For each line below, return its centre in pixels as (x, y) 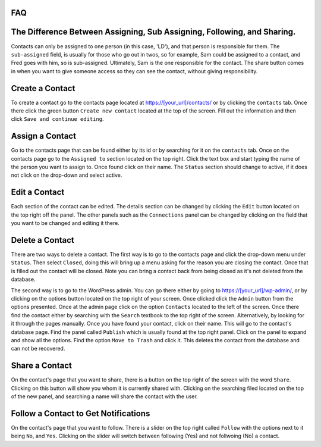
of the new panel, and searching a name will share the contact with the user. (105, 396)
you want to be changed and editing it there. (65, 223)
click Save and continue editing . (57, 119)
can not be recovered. (38, 349)
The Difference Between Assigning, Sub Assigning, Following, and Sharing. (153, 32)
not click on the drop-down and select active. (67, 175)
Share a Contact (42, 366)
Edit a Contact (38, 193)
